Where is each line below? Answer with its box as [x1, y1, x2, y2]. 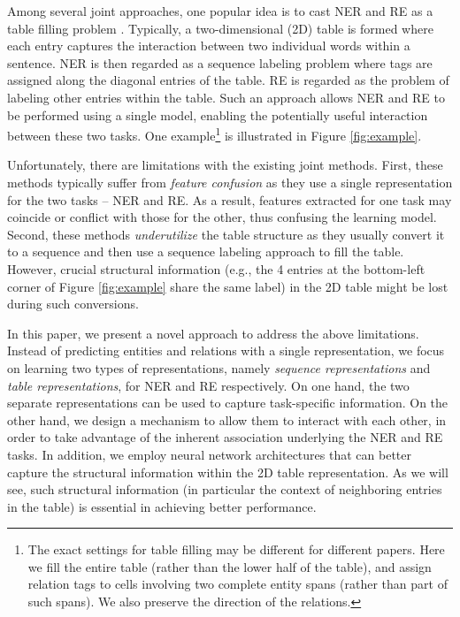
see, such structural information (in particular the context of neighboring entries [7, 480, 442, 499]
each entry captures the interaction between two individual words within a [7, 36, 410, 55]
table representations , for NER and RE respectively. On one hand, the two [7, 376, 410, 394]
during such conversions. [7, 294, 139, 313]
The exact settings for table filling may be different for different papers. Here [27, 540, 445, 559]
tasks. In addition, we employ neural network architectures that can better [7, 445, 411, 463]
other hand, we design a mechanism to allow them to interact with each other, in [7, 410, 447, 429]
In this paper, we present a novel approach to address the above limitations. [7, 324, 419, 342]
